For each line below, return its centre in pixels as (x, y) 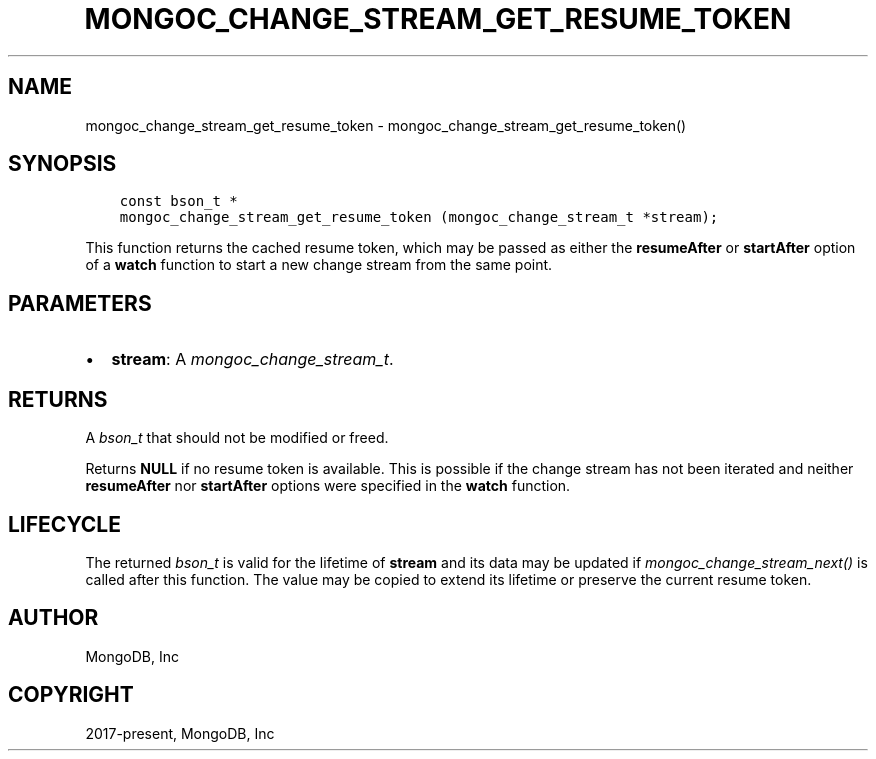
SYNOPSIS (62, 164)
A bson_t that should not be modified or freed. (237, 438)
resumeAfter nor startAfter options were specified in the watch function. (328, 486)
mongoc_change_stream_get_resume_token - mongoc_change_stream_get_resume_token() (386, 125)
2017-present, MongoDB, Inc (180, 733)
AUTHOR (53, 618)
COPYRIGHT (71, 695)
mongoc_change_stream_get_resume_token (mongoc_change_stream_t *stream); (419, 217)
